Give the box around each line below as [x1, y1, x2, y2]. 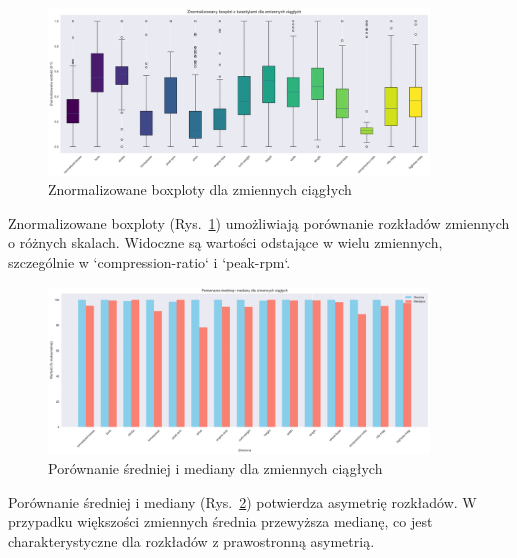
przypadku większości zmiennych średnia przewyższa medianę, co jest [8, 511, 433, 532]
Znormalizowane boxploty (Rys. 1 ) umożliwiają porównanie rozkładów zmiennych [8, 212, 510, 233]
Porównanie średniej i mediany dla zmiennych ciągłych [48, 457, 383, 478]
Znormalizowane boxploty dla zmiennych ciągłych [48, 179, 352, 200]
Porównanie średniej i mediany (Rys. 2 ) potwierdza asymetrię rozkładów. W [8, 491, 477, 512]
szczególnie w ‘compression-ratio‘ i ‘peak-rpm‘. [8, 252, 291, 273]
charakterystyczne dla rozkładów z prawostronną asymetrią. [8, 530, 375, 551]
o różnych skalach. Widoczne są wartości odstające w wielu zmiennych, [8, 232, 443, 253]
